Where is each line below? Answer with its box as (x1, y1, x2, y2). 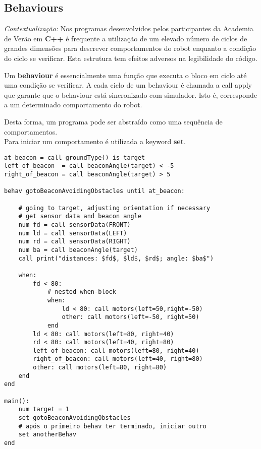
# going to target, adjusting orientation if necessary (18, 204, 211, 212)
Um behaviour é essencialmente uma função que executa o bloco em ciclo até (4, 70, 247, 80)
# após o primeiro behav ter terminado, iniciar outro (18, 422, 206, 430)
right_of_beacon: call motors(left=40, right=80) (33, 355, 203, 363)
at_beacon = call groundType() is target (4, 154, 145, 161)
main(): (4, 397, 30, 405)
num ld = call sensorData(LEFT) (18, 229, 127, 237)
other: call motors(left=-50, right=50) (62, 313, 199, 321)
